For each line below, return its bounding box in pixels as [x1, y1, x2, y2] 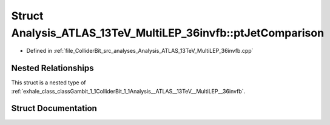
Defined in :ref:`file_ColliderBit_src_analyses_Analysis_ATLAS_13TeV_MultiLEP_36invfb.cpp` [26, 47, 254, 55]
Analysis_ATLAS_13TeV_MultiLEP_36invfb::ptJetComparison [11, 26, 325, 39]
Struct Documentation [11, 103, 97, 113]
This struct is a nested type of [11, 79, 86, 86]
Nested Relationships [11, 63, 94, 73]
